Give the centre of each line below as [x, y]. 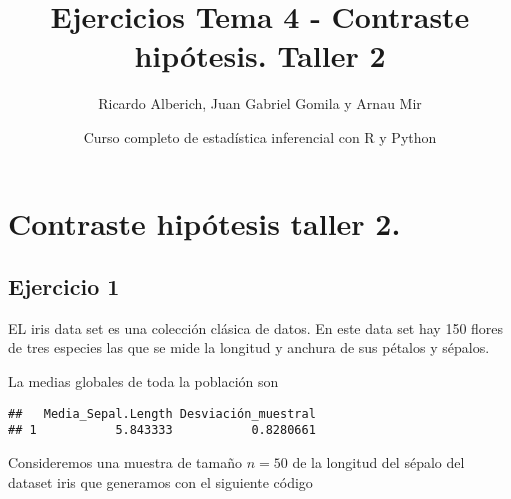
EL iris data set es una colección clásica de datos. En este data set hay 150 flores [256, 327]
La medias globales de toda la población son [143, 381]
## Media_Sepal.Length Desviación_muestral [162, 413]
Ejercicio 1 [64, 286]
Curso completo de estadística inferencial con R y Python [260, 136]
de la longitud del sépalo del [378, 461]
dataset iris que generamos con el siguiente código [160, 481]
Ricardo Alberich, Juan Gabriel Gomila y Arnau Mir [260, 103]
